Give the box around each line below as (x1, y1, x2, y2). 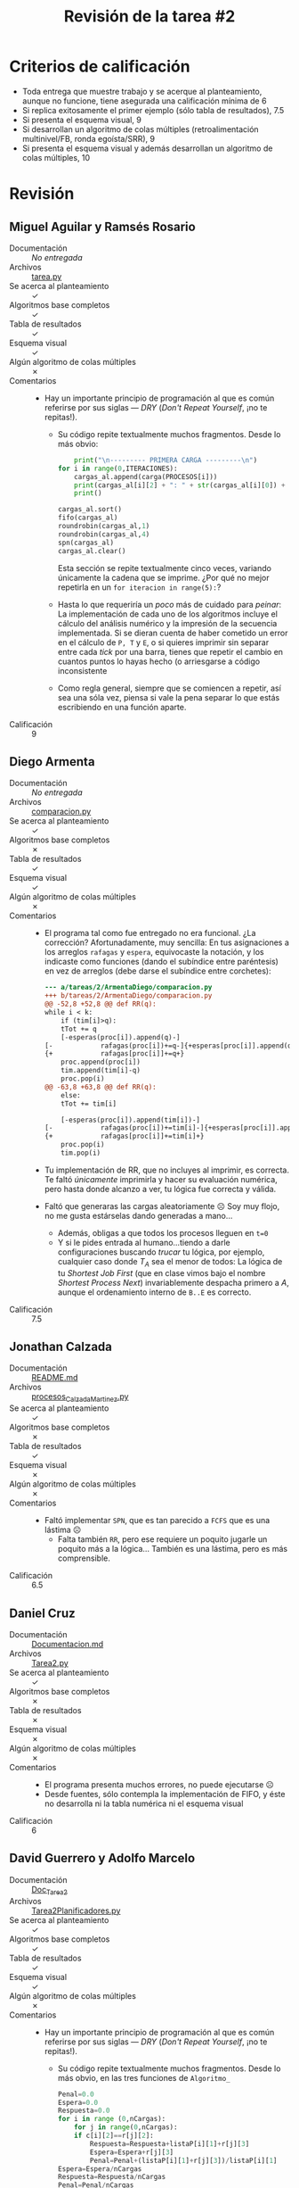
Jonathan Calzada (9, 1339, 113, 1355)
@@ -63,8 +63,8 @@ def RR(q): (44, 1082, 158, 1091)
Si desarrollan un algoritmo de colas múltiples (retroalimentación (21, 123, 260, 135)
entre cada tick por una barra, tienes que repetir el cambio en (57, 646, 283, 657)
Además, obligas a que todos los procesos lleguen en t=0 (57, 1227, 269, 1238)
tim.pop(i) (61, 1148, 101, 1157)
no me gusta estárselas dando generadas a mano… (44, 1210, 233, 1221)
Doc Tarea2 (31, 1884, 69, 1897)
